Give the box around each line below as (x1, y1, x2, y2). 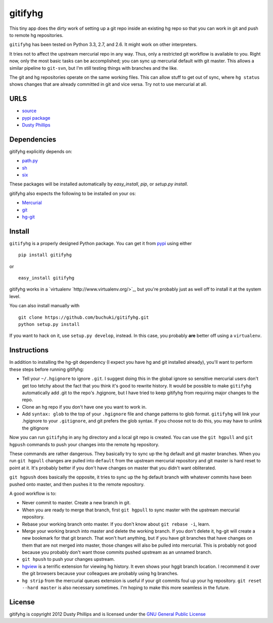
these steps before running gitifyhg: (9, 366, 84, 372)
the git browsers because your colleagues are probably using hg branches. (22, 570, 179, 577)
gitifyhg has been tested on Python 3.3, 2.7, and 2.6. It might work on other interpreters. (9, 41, 198, 47)
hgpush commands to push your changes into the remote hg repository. (9, 441, 159, 447)
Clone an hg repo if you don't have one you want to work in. (22, 404, 147, 410)
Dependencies (9, 135, 57, 143)
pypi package (22, 115, 51, 121)
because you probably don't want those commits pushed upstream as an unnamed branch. (22, 549, 212, 555)
